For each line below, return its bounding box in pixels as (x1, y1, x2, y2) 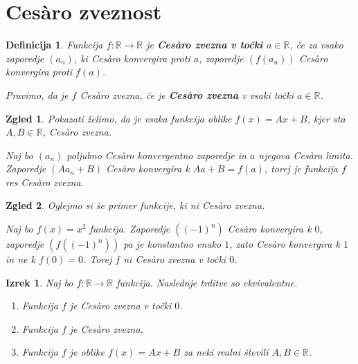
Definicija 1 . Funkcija (6, 37, 103, 52)
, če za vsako (289, 37, 343, 52)
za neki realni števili (184, 345, 269, 359)
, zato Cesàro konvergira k (229, 237, 340, 251)
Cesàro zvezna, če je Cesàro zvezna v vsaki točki (80, 87, 294, 102)
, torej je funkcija (264, 161, 338, 176)
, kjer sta (307, 111, 346, 125)
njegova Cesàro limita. (258, 147, 353, 162)
